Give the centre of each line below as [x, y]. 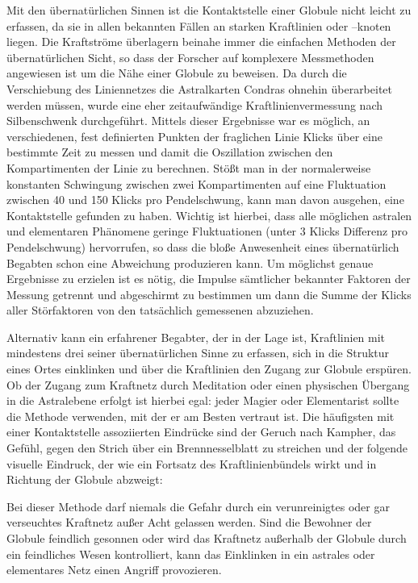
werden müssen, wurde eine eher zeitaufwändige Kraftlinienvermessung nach [194, 104]
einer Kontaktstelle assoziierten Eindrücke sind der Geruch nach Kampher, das [201, 432]
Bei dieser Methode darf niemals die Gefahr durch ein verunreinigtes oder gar [198, 506]
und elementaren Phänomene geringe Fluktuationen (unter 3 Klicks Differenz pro [207, 231]
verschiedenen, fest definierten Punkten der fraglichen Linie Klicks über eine [194, 136]
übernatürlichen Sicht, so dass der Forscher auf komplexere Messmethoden [190, 57]
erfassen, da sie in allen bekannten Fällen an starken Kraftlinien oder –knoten [199, 25]
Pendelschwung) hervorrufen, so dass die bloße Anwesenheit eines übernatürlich [203, 246]
